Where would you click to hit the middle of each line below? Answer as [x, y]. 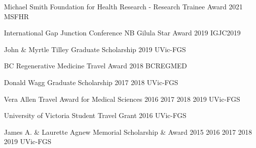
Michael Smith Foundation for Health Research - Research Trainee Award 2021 [123, 6]
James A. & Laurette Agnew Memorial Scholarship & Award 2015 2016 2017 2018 [128, 132]
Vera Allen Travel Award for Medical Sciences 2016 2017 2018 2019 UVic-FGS [122, 99]
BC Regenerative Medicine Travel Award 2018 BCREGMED [96, 66]
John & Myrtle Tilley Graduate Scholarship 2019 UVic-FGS [95, 49]
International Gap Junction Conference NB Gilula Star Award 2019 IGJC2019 [122, 33]
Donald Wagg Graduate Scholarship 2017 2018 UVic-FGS [91, 82]
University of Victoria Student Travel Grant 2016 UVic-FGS [95, 115]
